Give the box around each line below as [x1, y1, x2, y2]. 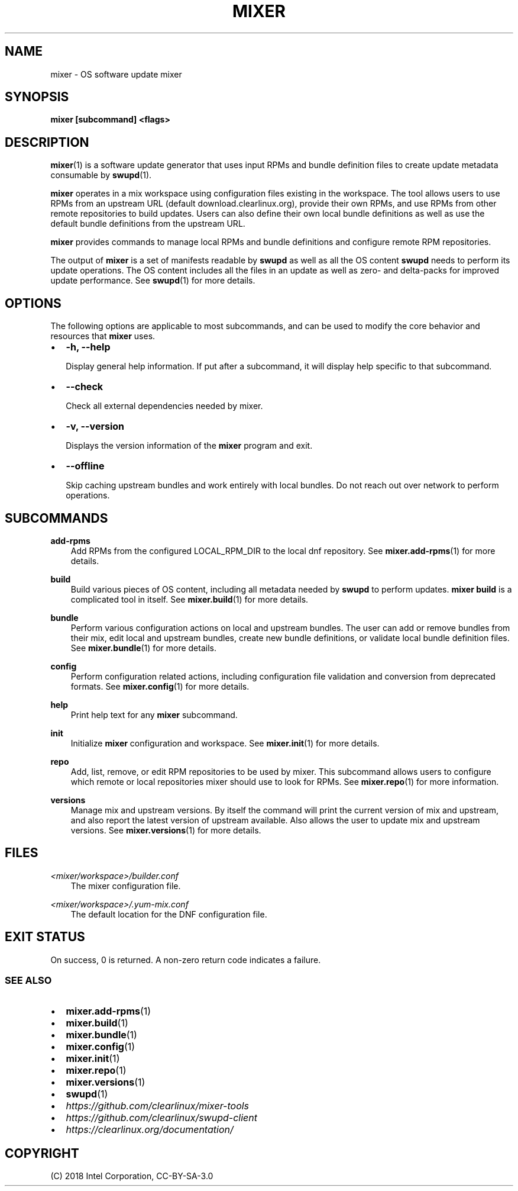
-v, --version [66, 420, 125, 433]
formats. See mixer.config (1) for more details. [70, 681, 250, 691]
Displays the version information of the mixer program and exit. [66, 440, 313, 451]
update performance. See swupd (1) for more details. [50, 275, 255, 286]
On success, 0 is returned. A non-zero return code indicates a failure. [50, 954, 321, 965]
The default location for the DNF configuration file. [70, 909, 267, 919]
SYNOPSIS [5, 89, 69, 105]
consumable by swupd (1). [50, 170, 152, 181]
